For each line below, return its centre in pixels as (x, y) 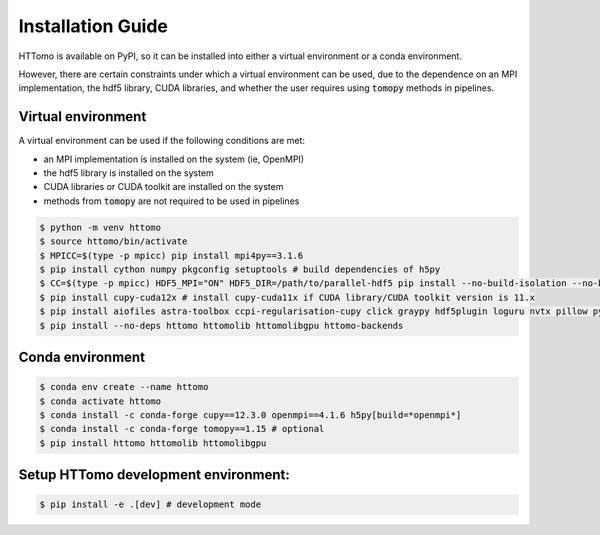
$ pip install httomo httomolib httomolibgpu (153, 443)
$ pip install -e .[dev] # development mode (150, 504)
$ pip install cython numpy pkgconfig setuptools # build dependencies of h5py (240, 269)
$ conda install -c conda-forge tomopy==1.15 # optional (182, 429)
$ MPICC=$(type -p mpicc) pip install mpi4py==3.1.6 (171, 255)
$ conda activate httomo (100, 401)
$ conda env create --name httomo (124, 387)
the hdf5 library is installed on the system (128, 173)
